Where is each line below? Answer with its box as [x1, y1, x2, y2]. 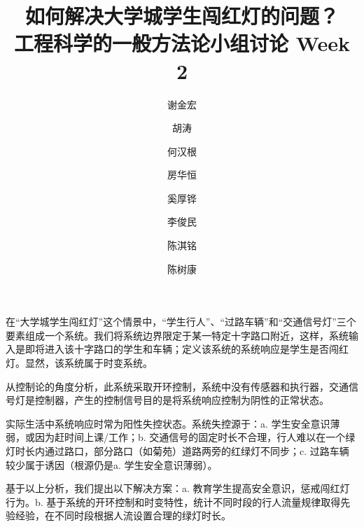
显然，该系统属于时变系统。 [24, 356, 153, 370]
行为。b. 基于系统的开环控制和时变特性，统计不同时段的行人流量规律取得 [6, 494, 341, 509]
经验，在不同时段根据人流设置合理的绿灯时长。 [15, 508, 231, 523]
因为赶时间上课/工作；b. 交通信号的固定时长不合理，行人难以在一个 [34, 430, 346, 444]
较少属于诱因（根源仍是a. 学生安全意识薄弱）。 [6, 457, 218, 472]
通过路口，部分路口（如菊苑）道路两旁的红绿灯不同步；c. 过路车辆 [44, 444, 349, 458]
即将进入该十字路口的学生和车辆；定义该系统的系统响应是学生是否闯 [24, 342, 339, 356]
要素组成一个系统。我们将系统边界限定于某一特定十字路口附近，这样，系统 [6, 328, 349, 342]
